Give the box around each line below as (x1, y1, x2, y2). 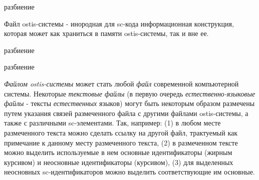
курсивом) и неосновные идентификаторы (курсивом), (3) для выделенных (4, 156, 233, 167)
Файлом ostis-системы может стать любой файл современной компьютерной (4, 78, 239, 88)
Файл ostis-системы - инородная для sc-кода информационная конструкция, (4, 18, 234, 28)
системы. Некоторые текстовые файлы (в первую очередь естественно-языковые (4, 88, 255, 98)
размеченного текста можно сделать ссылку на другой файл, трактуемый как (4, 127, 237, 137)
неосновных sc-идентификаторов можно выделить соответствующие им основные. (4, 166, 255, 177)
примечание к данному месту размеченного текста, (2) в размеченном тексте (4, 137, 238, 147)
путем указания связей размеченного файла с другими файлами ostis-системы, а (4, 107, 248, 118)
